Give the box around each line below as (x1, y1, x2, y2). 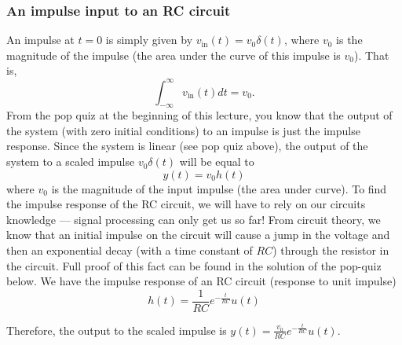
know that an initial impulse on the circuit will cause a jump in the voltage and (6, 226, 390, 243)
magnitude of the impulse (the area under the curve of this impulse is (6, 46, 341, 63)
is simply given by (105, 31, 193, 48)
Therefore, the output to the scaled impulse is (6, 321, 227, 338)
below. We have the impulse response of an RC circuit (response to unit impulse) (6, 273, 397, 289)
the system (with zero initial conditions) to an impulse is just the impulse (6, 122, 360, 138)
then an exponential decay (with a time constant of (6, 242, 253, 259)
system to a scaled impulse (6, 153, 135, 170)
